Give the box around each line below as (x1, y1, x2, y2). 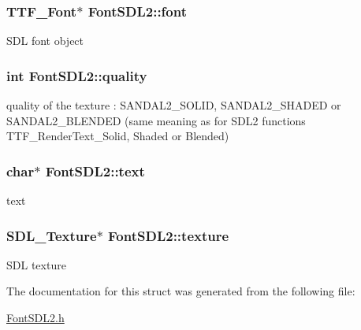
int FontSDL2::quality (6, 65, 147, 85)
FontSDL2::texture (108, 225, 229, 245)
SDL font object (6, 32, 84, 49)
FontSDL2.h (6, 310, 65, 326)
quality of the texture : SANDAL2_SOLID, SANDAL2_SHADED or (6, 97, 341, 113)
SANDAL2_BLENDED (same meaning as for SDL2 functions (6, 112, 306, 128)
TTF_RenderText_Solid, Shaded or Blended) (6, 128, 229, 144)
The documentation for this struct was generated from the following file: (6, 283, 355, 299)
